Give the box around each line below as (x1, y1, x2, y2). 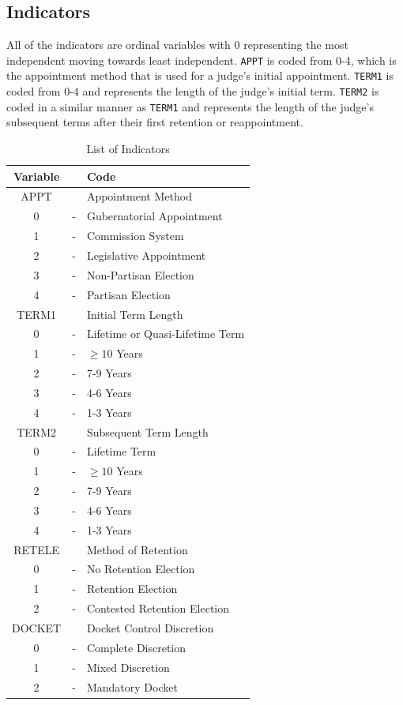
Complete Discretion (86, 639, 186, 655)
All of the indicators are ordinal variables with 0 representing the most (6, 36, 348, 53)
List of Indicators (86, 141, 170, 157)
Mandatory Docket (86, 678, 178, 695)
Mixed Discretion (86, 658, 170, 675)
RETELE (13, 541, 59, 557)
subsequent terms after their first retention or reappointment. (6, 114, 303, 130)
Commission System (86, 227, 184, 244)
